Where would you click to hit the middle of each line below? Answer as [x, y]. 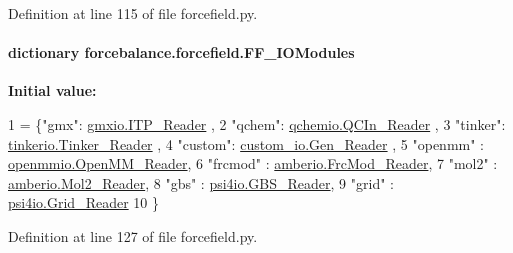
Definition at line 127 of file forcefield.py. [133, 235]
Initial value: [52, 90]
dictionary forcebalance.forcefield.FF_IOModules [181, 52]
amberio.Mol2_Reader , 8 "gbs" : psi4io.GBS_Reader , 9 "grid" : [201, 182]
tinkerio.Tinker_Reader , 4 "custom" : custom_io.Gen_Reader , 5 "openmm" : [246, 143]
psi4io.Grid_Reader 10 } [83, 202]
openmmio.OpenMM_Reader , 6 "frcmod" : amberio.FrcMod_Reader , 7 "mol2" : [253, 163]
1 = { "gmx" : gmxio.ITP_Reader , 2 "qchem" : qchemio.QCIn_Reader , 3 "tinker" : [257, 123]
